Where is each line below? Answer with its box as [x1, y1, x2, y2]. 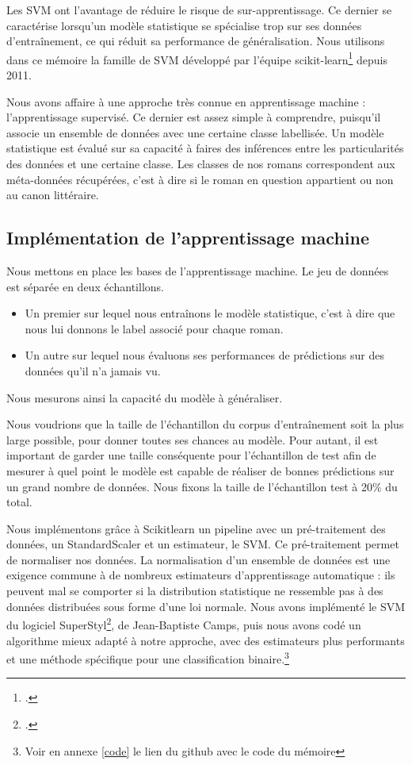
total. [6, 494, 32, 510]
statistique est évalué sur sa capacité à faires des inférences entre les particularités [6, 140, 404, 156]
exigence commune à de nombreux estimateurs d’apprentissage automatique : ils [6, 567, 395, 583]
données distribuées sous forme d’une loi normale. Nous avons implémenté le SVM [6, 598, 406, 614]
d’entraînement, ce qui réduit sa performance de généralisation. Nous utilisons [6, 33, 385, 49]
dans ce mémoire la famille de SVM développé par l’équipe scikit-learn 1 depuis [6, 48, 388, 67]
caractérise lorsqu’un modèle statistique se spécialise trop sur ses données [6, 17, 362, 33]
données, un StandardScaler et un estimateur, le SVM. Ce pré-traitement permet [6, 536, 399, 552]
